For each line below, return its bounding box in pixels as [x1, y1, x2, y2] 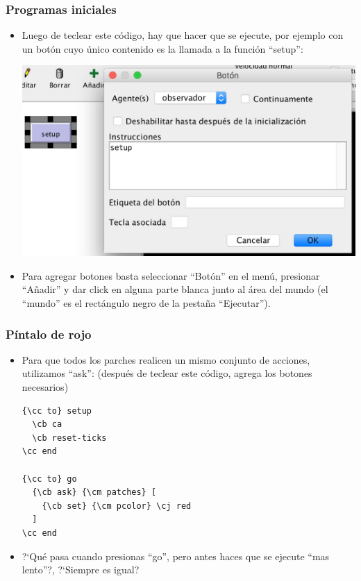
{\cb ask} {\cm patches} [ [32, 487, 157, 498]
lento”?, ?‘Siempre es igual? [22, 562, 140, 577]
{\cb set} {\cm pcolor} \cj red [42, 500, 192, 511]
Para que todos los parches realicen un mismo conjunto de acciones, [22, 352, 310, 367]
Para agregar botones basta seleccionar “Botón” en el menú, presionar [22, 268, 320, 283]
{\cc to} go [22, 473, 77, 484]
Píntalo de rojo [6, 325, 92, 342]
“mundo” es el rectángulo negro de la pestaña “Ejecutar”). [22, 295, 271, 310]
